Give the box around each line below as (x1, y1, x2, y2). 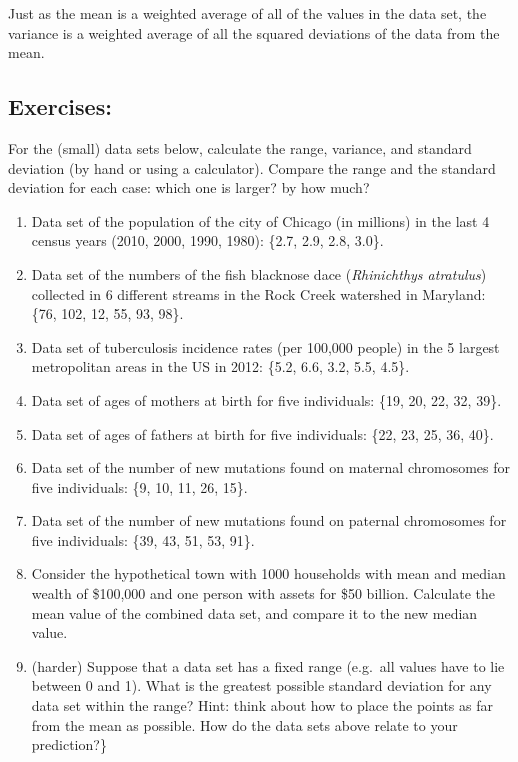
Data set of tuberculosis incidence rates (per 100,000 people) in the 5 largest (31, 336, 500, 357)
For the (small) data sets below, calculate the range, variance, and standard (8, 137, 472, 158)
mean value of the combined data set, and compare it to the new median (31, 602, 478, 623)
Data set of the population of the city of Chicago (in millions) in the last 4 (31, 210, 490, 231)
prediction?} (31, 734, 107, 755)
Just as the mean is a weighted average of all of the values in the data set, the (8, 3, 487, 23)
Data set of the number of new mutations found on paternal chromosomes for (31, 510, 507, 531)
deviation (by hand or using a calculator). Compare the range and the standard (8, 157, 496, 178)
